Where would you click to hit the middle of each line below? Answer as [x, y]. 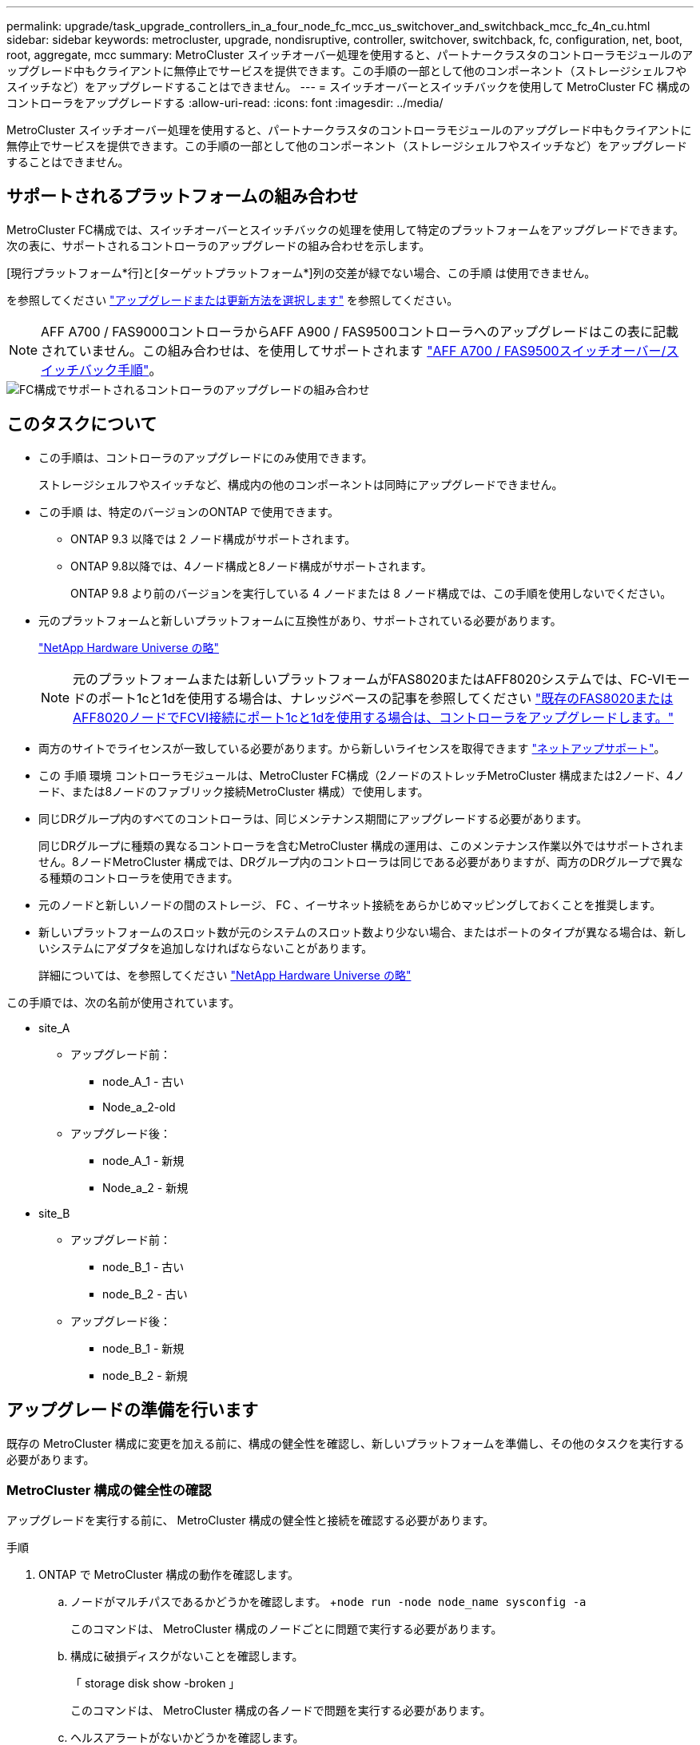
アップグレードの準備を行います [132, 1410]
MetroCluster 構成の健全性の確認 [109, 1490]
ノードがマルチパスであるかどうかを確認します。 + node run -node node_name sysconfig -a [328, 1602]
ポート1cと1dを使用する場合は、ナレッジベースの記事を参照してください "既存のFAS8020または [386, 698]
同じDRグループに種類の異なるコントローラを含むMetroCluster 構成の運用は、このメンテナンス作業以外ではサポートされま [361, 845]
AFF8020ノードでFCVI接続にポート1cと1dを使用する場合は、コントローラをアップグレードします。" [374, 717]
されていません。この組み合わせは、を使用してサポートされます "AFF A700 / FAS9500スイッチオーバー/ [354, 350]
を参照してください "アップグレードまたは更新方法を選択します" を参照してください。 [233, 300]
